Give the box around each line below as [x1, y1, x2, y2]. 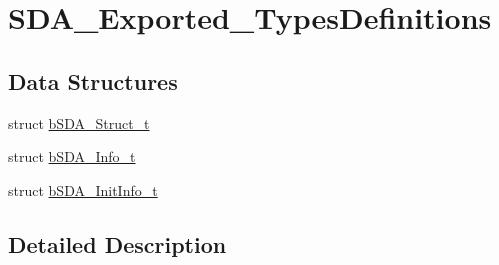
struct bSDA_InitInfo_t [8, 179, 158, 200]
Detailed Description [8, 228, 227, 259]
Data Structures [8, 65, 178, 96]
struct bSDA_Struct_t [8, 112, 150, 133]
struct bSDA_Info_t [8, 146, 136, 167]
